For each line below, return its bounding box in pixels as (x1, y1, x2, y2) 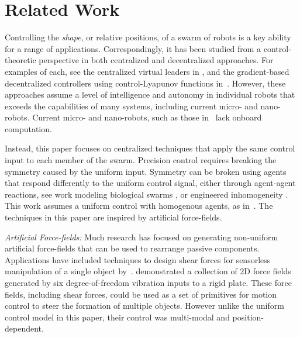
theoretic (5, 54, 36, 66)
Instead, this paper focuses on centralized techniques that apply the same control (5, 142, 295, 154)
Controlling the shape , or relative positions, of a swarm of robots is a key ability (5, 31, 291, 43)
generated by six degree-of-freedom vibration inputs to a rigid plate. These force (5, 277, 292, 288)
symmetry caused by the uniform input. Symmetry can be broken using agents (5, 165, 287, 177)
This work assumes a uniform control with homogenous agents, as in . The (5, 199, 273, 212)
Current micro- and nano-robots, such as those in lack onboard (32, 111, 262, 123)
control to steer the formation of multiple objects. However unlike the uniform (5, 299, 284, 312)
